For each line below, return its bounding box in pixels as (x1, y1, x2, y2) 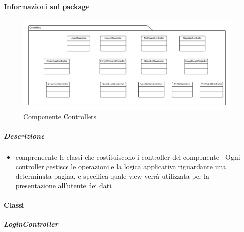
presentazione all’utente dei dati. (15, 180, 113, 190)
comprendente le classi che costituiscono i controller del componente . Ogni (15, 151, 240, 162)
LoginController (4, 218, 58, 229)
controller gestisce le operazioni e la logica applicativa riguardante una (15, 161, 226, 171)
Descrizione (4, 130, 44, 141)
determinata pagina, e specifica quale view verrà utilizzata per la (15, 170, 209, 181)
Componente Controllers (23, 111, 97, 122)
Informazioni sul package (4, 1, 89, 11)
